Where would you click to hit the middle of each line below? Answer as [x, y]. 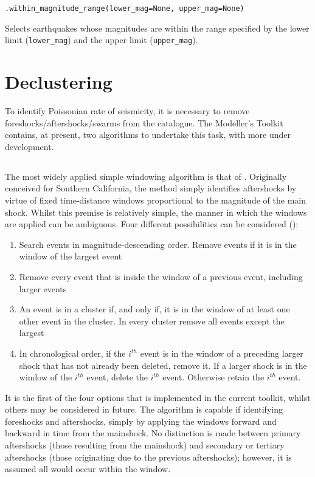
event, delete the [117, 377]
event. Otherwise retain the [213, 377]
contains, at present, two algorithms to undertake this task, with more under [148, 135]
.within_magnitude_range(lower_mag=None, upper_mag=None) [125, 9]
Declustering [59, 82]
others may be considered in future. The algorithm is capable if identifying [144, 409]
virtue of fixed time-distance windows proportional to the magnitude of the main [155, 200]
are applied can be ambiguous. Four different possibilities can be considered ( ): [152, 224]
